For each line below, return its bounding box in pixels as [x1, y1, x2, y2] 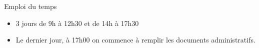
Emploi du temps [4, 1, 57, 11]
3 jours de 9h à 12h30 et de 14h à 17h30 [15, 17, 139, 28]
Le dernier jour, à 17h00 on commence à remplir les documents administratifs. [15, 34, 255, 45]
